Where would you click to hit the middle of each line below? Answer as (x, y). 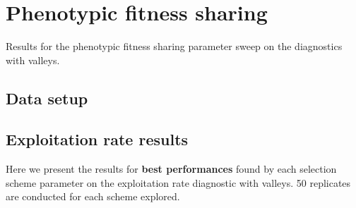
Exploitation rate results (97, 139)
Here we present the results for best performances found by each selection (171, 169)
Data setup (47, 98)
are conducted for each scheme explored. (93, 196)
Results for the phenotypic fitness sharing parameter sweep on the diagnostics (174, 46)
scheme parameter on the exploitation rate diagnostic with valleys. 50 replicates (178, 182)
